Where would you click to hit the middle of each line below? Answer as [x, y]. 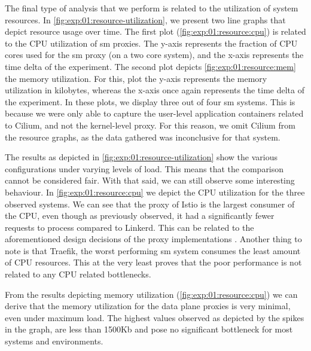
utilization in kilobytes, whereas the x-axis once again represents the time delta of [155, 90]
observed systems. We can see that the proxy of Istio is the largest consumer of [150, 204]
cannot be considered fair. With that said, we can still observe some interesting [150, 180]
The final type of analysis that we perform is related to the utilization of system [152, 8]
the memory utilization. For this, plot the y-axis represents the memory [136, 78]
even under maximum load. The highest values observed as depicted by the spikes [155, 317]
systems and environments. [54, 341]
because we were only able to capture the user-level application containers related [154, 113]
